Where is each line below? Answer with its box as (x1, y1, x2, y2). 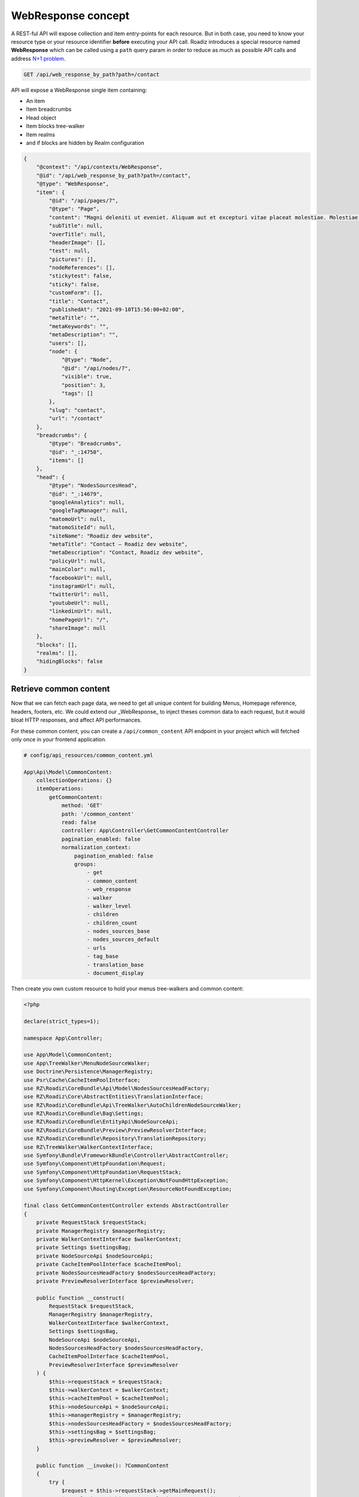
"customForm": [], (48, 289, 103, 296)
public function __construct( (36, 1294, 125, 1301)
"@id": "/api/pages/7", (48, 197, 119, 204)
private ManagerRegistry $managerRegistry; (36, 1228, 166, 1234)
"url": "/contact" (48, 415, 103, 422)
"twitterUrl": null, (48, 591, 109, 598)
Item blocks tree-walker (26, 123, 85, 130)
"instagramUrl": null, (48, 583, 116, 589)
